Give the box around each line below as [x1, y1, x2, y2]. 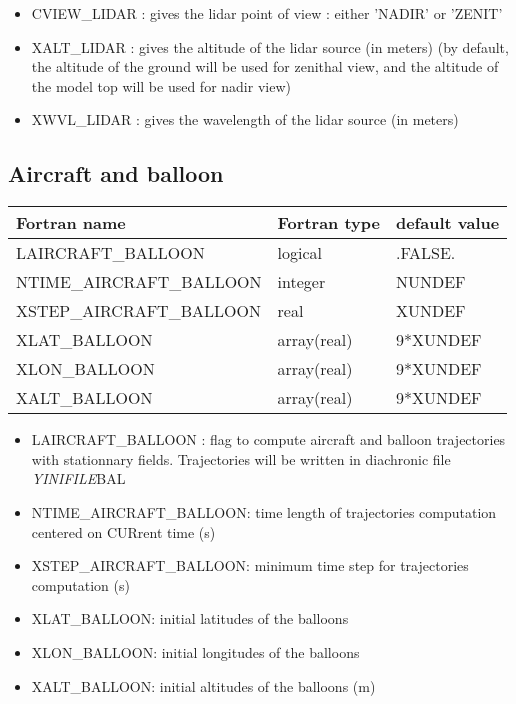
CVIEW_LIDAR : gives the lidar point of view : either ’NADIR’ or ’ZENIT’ [31, 3, 503, 23]
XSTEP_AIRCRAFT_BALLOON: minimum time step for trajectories [31, 555, 469, 576]
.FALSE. [395, 241, 456, 265]
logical [277, 241, 323, 265]
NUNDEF [395, 270, 466, 294]
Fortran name [16, 211, 126, 235]
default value [395, 211, 500, 235]
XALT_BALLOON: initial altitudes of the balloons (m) [31, 675, 376, 696]
